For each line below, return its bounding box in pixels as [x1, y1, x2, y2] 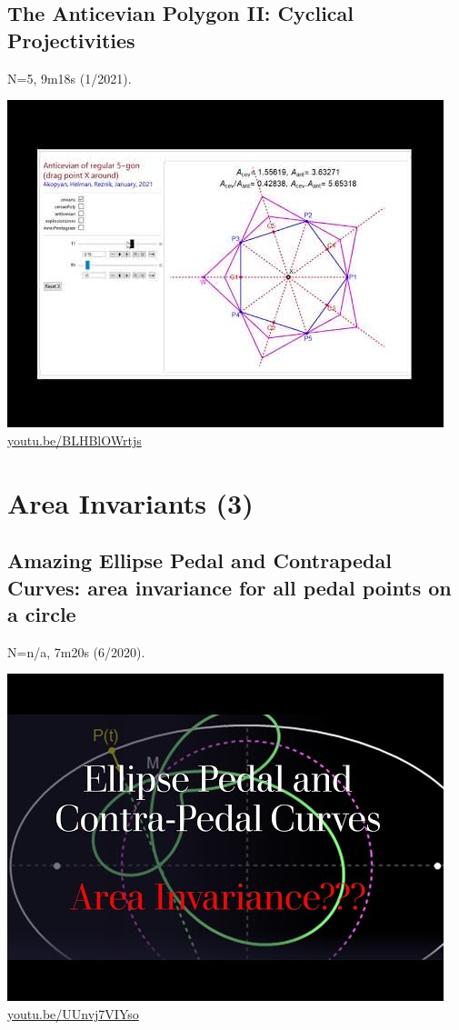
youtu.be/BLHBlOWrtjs [7, 430, 142, 449]
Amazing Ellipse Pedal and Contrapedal [7, 546, 392, 575]
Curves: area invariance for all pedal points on [7, 573, 452, 601]
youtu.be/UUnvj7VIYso [7, 1004, 139, 1023]
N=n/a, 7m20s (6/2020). [7, 642, 145, 661]
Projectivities [7, 25, 135, 54]
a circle [7, 599, 76, 627]
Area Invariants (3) [7, 484, 254, 521]
